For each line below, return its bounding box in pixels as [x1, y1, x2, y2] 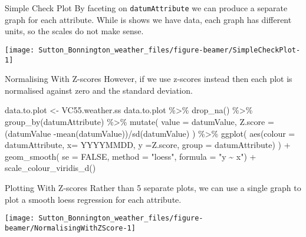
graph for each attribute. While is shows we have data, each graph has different [5, 13, 292, 25]
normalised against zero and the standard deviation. [5, 84, 193, 96]
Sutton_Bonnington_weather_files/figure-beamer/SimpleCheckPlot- [38, 45, 301, 54]
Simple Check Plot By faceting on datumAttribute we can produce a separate [5, 2, 288, 14]
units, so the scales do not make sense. [5, 25, 144, 37]
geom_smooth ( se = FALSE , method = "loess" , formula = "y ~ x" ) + [5, 150, 256, 162]
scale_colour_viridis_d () [5, 162, 96, 174]
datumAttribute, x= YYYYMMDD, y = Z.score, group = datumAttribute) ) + [5, 139, 291, 151]
